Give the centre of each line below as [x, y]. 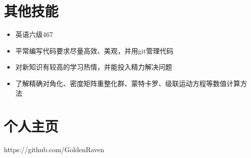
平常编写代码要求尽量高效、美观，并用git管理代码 [94, 50]
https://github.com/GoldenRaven [54, 149]
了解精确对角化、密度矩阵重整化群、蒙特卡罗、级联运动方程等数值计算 [128, 83]
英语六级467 [34, 34]
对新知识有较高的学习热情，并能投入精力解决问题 [94, 67]
